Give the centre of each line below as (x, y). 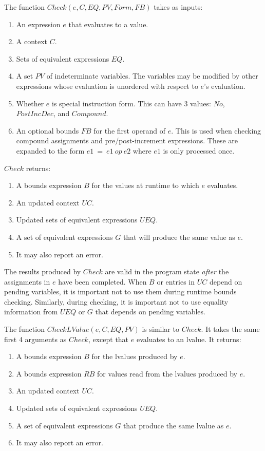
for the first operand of (130, 130)
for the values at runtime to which (145, 185)
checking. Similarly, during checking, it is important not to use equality (116, 301)
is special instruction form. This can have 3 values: (131, 103)
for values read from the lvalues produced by (167, 373)
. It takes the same (230, 329)
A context (32, 41)
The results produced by (43, 271)
